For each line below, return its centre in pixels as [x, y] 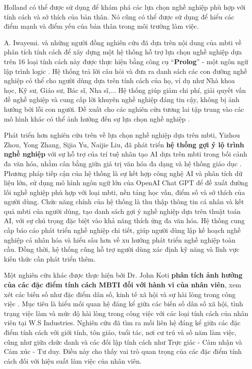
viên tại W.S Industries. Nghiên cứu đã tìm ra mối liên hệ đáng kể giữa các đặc [122, 323]
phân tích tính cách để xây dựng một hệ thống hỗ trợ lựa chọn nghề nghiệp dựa [123, 52]
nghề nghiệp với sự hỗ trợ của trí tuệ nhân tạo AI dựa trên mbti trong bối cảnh [126, 154]
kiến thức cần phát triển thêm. [50, 258]
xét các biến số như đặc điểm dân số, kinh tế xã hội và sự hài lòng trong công [120, 294]
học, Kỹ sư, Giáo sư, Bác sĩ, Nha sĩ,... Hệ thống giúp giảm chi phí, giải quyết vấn [125, 90]
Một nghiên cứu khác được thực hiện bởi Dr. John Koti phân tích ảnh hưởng [123, 275]
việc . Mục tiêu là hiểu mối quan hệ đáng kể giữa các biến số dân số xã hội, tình [124, 304]
